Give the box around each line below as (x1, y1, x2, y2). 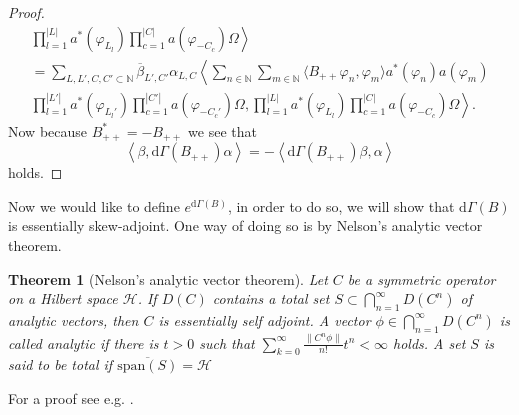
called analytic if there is (8, 332, 159, 353)
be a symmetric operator (347, 268, 496, 289)
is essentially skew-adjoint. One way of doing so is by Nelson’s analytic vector (8, 215, 483, 236)
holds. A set (393, 332, 466, 353)
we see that (188, 120, 257, 141)
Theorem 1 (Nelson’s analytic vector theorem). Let (8, 268, 328, 289)
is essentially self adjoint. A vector (158, 309, 371, 330)
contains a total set (212, 288, 330, 309)
